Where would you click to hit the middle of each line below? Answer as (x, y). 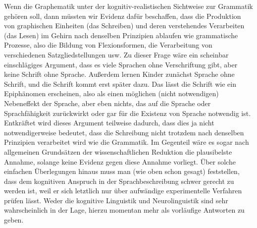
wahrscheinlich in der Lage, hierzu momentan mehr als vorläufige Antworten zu (124, 210)
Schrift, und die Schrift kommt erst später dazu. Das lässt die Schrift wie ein (120, 84)
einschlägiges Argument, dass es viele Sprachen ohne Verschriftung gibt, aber (121, 64)
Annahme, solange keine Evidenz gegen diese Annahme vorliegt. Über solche (120, 161)
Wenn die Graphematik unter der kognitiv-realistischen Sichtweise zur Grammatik (128, 6)
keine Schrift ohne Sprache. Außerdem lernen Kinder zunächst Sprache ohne (119, 74)
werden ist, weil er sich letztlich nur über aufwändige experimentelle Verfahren (123, 191)
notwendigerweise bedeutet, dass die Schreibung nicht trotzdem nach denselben (124, 132)
